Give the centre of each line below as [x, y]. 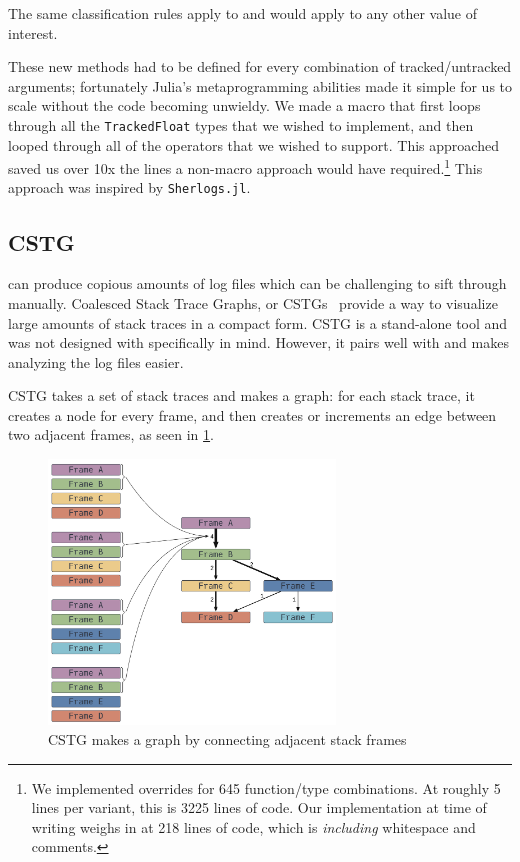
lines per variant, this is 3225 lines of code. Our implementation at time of [259, 807]
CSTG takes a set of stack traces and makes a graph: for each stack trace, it [241, 395]
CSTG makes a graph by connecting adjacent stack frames [227, 739]
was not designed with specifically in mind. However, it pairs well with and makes [258, 342]
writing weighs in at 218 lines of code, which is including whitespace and [253, 826]
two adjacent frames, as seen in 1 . [111, 434]
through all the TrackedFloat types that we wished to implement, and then [241, 124]
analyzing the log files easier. [96, 361]
